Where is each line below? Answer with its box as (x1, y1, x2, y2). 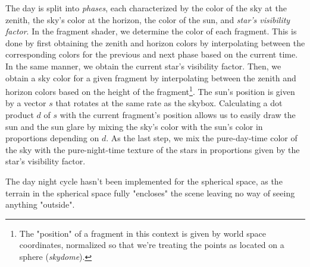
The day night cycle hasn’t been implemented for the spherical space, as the (5, 174, 283, 187)
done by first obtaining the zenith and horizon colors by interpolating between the (5, 36, 305, 49)
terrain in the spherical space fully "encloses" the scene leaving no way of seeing (5, 186, 295, 199)
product (5, 109, 34, 120)
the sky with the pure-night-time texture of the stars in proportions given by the (5, 143, 300, 155)
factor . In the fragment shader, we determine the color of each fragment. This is (5, 25, 297, 37)
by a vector (5, 97, 46, 109)
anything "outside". (5, 198, 75, 211)
